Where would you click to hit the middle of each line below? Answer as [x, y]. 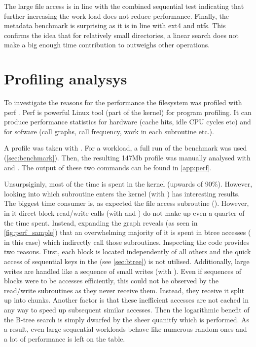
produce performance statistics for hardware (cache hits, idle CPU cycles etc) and [128, 122]
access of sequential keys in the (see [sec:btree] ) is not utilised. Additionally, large [127, 261]
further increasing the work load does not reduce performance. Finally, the [117, 16]
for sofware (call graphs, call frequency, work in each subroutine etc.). [109, 131]
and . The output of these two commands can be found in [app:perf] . [108, 167]
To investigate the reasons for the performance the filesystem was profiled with [123, 102]
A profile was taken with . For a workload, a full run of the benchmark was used [126, 148]
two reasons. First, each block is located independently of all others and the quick [128, 251]
